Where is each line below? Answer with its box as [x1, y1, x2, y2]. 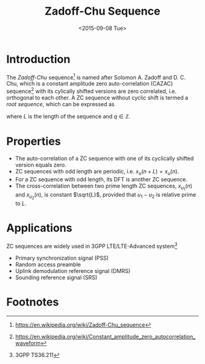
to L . [15, 200, 27, 207]
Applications [6, 221, 73, 235]
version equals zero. [15, 161, 67, 169]
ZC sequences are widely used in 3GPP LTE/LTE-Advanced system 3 [6, 241, 178, 250]
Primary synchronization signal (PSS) [15, 254, 109, 261]
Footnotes [6, 295, 59, 309]
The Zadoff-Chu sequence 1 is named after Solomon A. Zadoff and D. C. [6, 72, 186, 81]
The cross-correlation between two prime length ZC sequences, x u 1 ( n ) [15, 182, 193, 192]
